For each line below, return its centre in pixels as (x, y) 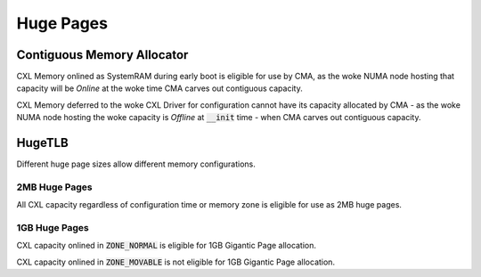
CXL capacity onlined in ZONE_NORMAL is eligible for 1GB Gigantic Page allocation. (166, 246)
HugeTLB (42, 143)
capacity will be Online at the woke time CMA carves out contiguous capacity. (159, 88)
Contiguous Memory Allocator (102, 55)
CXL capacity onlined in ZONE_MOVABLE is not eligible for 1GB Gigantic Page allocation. (176, 262)
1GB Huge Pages (53, 228)
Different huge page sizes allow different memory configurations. (136, 164)
